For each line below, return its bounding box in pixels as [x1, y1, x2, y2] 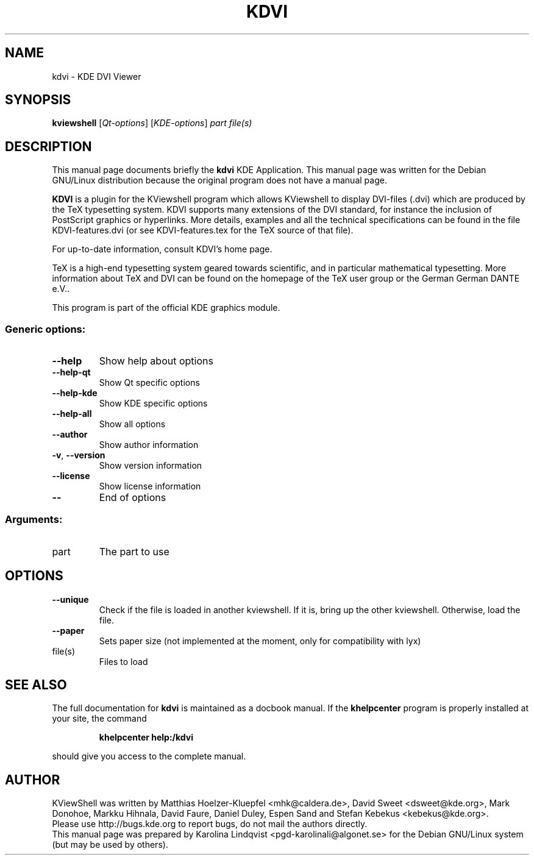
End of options [99, 491, 166, 504]
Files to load [99, 656, 148, 667]
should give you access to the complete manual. [52, 751, 246, 762]
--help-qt [52, 367, 91, 378]
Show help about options [99, 355, 213, 368]
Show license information [99, 481, 201, 492]
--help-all [52, 408, 92, 419]
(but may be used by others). [52, 839, 168, 850]
